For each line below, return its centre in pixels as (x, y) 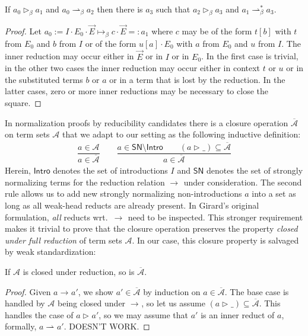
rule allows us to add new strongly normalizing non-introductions (123, 193)
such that (173, 9)
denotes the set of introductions (110, 170)
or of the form (111, 43)
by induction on (172, 291)
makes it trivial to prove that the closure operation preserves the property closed (151, 228)
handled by (25, 303)
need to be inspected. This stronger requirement (215, 217)
